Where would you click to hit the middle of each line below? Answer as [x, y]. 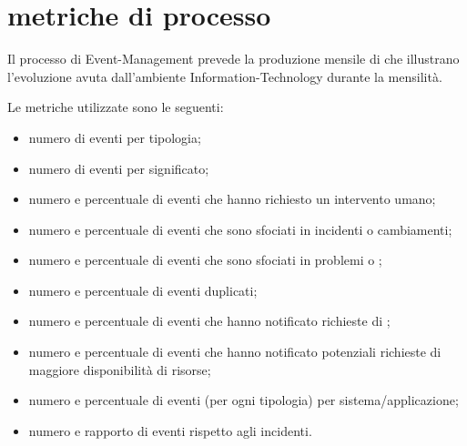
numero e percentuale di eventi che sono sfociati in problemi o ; [205, 260]
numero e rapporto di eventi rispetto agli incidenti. [170, 430]
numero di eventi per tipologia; [115, 137]
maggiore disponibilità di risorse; [120, 369]
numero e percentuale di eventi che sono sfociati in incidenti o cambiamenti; [240, 229]
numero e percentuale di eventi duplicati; [143, 290]
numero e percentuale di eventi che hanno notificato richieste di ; [209, 321]
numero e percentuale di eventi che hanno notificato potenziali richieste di [235, 352]
